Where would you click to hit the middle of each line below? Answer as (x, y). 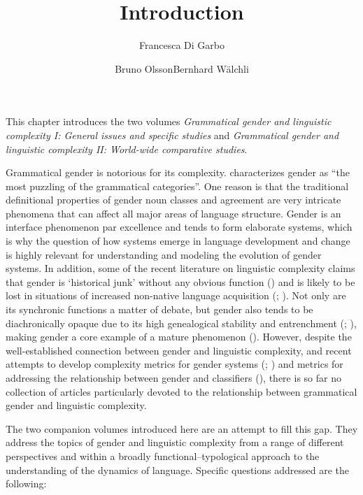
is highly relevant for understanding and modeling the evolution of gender (164, 254)
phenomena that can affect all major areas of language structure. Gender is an (173, 213)
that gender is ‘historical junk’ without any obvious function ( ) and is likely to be (180, 281)
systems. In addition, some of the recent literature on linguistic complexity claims (180, 268)
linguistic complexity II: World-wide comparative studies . (127, 149)
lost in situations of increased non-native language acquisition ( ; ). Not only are (176, 295)
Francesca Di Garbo (182, 45)
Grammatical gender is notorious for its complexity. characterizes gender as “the (178, 172)
